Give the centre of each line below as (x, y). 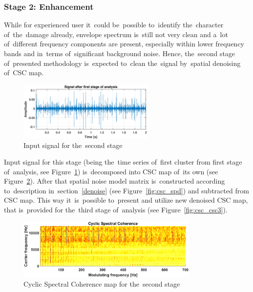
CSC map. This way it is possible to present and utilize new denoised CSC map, (126, 200)
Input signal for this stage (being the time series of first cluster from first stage (123, 162)
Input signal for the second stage (73, 145)
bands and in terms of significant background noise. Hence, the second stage (120, 53)
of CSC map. (24, 73)
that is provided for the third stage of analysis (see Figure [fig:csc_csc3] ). (116, 209)
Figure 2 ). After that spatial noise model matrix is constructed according (115, 181)
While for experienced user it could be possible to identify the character (114, 25)
